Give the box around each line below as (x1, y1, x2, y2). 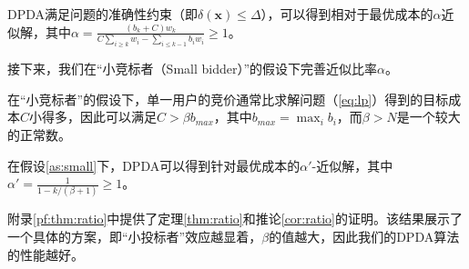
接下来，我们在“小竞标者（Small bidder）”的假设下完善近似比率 (7, 59, 378, 78)
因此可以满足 (80, 107, 158, 126)
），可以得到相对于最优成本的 (260, 5, 433, 23)
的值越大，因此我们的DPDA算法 (269, 227, 460, 246)
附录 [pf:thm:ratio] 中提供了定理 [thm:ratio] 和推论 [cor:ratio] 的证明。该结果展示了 (7, 209, 463, 228)
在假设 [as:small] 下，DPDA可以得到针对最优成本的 (7, 155, 301, 174)
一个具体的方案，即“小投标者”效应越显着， (7, 227, 262, 246)
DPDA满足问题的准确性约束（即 (7, 5, 199, 23)
